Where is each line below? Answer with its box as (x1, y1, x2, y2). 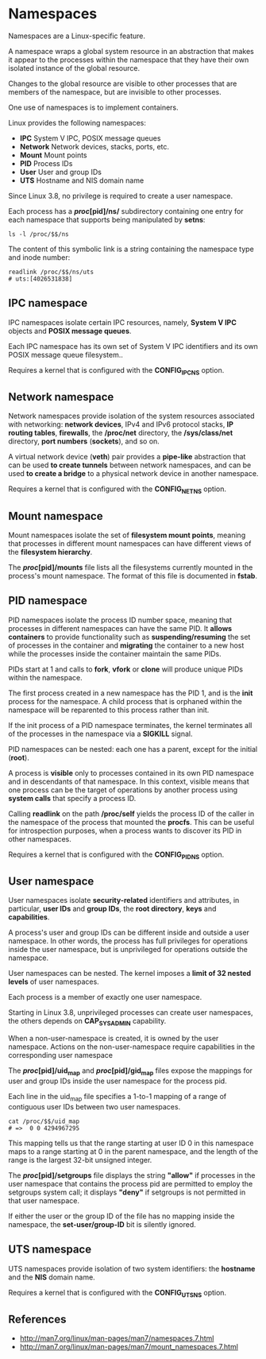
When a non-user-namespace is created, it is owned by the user (8, 1034, 219, 1043)
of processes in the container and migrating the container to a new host (8, 641, 245, 650)
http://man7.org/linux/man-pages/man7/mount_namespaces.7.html (19, 1342, 238, 1352)
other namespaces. (8, 834, 71, 843)
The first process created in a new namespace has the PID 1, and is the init (8, 688, 253, 698)
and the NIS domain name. (8, 1272, 95, 1282)
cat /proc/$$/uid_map (8, 1117, 80, 1125)
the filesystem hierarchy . (8, 547, 93, 556)
